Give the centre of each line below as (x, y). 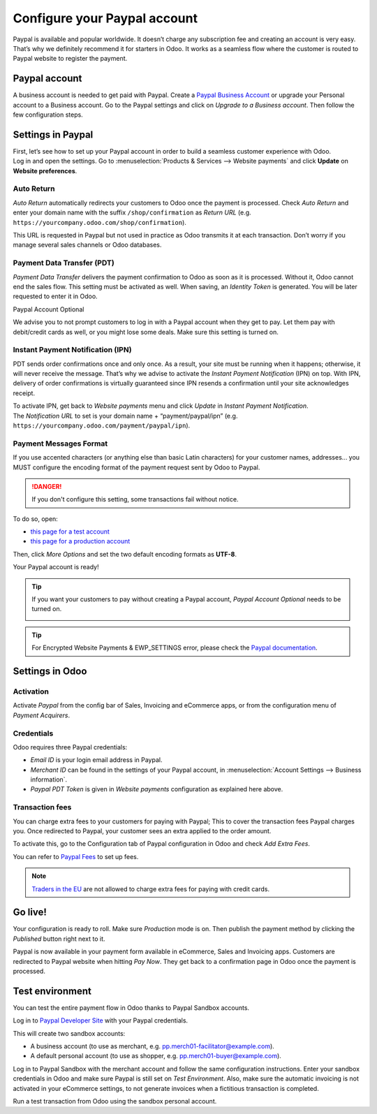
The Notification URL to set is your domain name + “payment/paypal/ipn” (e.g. (125, 416)
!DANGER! (47, 486)
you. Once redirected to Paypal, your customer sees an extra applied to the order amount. (142, 830)
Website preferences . (45, 170)
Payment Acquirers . (41, 715)
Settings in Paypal (53, 134)
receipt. (24, 393)
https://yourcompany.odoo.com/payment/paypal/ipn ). (102, 425)
